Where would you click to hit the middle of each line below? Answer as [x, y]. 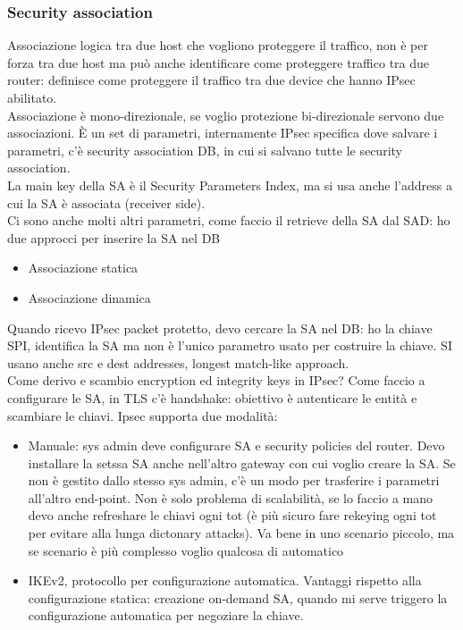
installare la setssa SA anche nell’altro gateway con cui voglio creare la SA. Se [242, 462]
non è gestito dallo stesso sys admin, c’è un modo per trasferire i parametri [234, 480]
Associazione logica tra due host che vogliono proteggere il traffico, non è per [218, 45]
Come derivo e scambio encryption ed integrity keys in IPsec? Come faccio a [216, 380]
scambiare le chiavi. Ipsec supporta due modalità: [143, 415]
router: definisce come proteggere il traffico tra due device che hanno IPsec [211, 80]
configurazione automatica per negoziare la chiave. [166, 615]
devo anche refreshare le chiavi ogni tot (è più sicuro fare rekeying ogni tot [232, 515]
